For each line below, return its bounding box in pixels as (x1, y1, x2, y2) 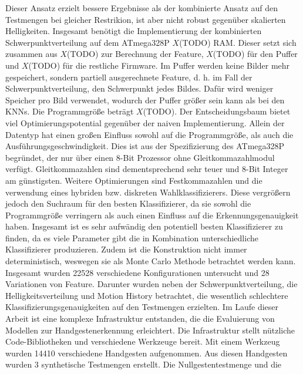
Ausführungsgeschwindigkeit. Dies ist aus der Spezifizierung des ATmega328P (5, 140, 285, 152)
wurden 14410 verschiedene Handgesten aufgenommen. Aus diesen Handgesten (5, 346, 288, 359)
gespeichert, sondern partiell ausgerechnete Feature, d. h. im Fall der (5, 70, 253, 83)
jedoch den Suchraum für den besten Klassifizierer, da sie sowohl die (5, 197, 251, 210)
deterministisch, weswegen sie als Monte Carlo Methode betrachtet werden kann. (5, 255, 296, 267)
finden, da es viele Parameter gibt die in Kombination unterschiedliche (5, 231, 258, 244)
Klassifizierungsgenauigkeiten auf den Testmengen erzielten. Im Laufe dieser (5, 301, 279, 313)
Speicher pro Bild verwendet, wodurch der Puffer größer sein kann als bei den (5, 93, 285, 106)
